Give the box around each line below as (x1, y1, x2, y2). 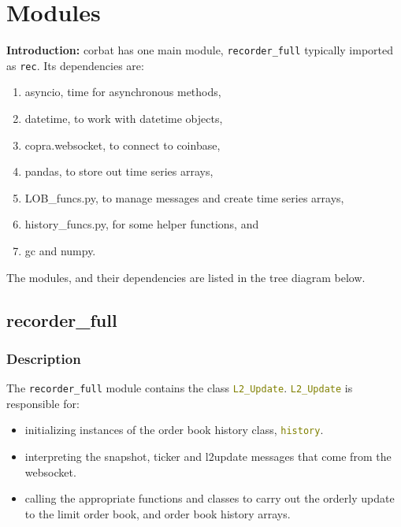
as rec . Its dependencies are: (6, 57, 144, 73)
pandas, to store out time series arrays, (24, 163, 213, 180)
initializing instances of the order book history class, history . (24, 421, 324, 438)
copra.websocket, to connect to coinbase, (24, 136, 221, 153)
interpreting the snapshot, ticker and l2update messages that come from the (24, 448, 392, 465)
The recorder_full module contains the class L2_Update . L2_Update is (6, 380, 353, 396)
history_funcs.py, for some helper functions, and (24, 216, 259, 232)
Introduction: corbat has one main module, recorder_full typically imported (6, 42, 393, 58)
